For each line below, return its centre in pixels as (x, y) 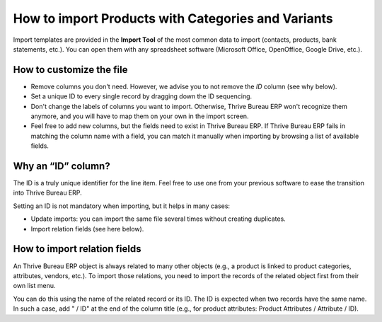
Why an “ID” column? (62, 166)
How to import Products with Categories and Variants (173, 18)
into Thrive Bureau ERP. (48, 193)
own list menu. (34, 286)
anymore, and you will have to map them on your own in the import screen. (140, 116)
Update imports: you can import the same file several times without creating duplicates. (158, 219)
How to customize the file (70, 70)
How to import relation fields (77, 249)
